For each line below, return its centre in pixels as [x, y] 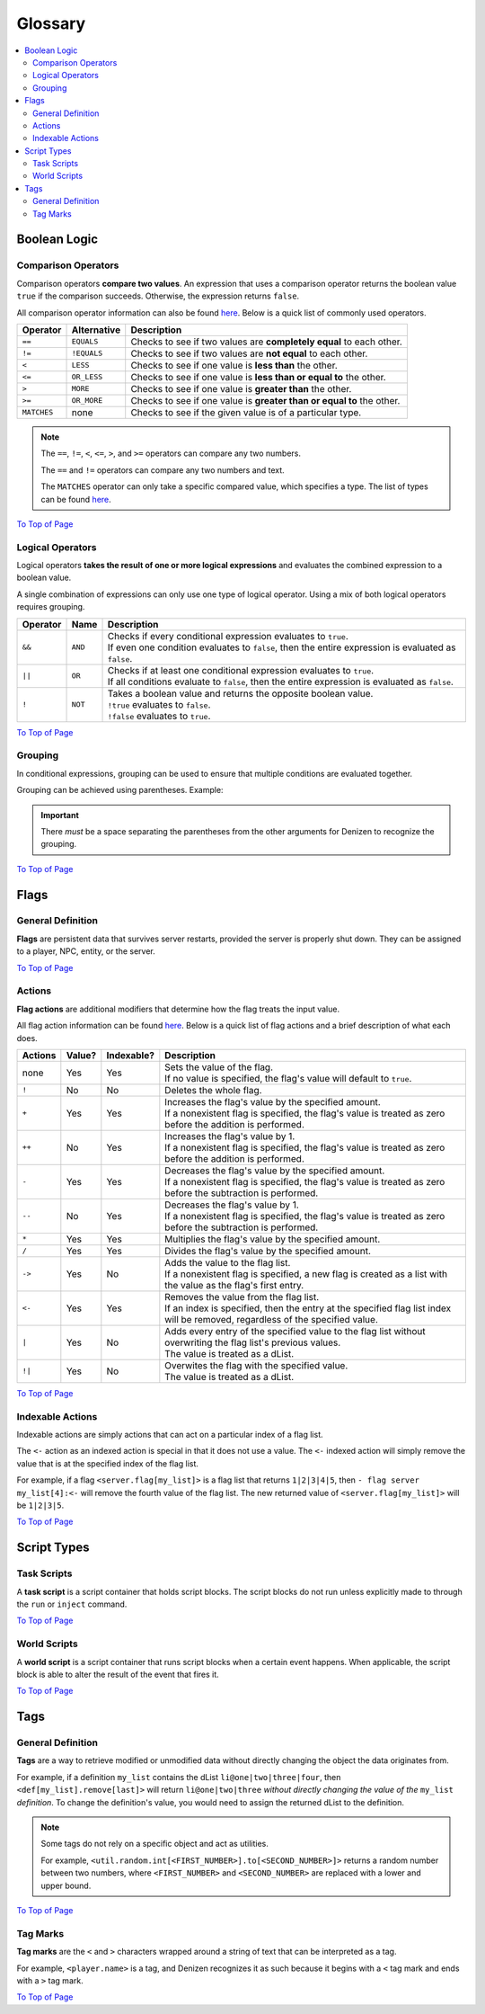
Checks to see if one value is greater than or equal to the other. [265, 400]
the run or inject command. [72, 1604]
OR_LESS [87, 377]
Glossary [51, 23]
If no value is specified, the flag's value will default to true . [288, 1078]
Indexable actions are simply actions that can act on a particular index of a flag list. [170, 1435]
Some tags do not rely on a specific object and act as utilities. [154, 1844]
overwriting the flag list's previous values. [253, 1342]
